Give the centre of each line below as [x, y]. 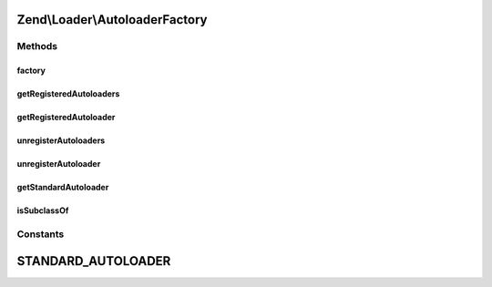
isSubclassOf [43, 210]
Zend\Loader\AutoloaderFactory [112, 20]
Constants [41, 234]
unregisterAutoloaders [61, 140]
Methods [37, 46]
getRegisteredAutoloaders [68, 94]
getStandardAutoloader [63, 188]
